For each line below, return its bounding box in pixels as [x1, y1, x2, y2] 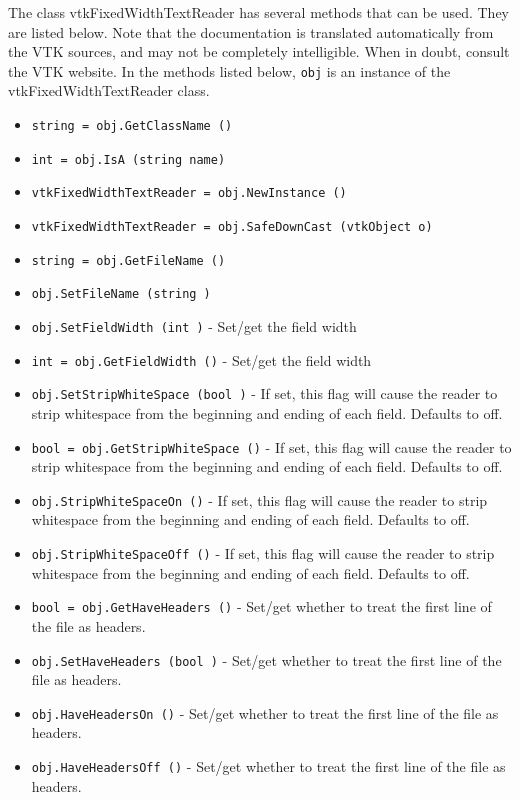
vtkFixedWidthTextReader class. [8, 80, 210, 101]
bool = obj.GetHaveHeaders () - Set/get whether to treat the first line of [31, 596, 492, 617]
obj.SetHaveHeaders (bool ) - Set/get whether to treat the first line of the [31, 649, 502, 670]
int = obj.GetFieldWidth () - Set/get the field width [31, 349, 372, 370]
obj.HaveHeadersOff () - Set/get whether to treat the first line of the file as [31, 756, 506, 777]
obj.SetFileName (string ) [31, 287, 211, 302]
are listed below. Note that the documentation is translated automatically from [8, 21, 494, 42]
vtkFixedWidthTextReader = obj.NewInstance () [31, 186, 347, 201]
